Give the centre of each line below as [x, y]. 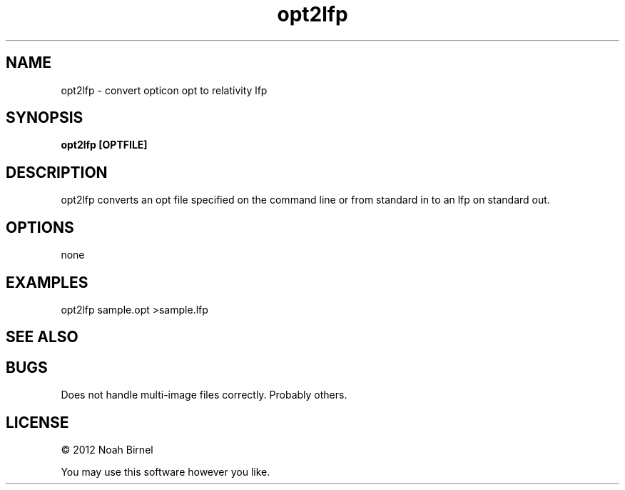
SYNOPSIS [45, 118]
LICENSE [37, 422]
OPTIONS [40, 227]
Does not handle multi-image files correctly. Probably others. [204, 395]
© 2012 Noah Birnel [107, 450]
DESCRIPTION [57, 172]
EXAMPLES [47, 282]
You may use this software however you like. [166, 472]
